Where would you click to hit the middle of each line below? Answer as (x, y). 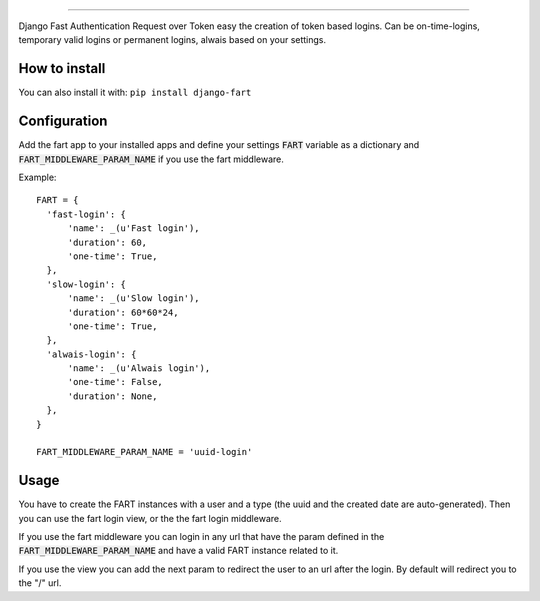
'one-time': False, (115, 382)
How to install (62, 68)
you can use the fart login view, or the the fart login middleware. (150, 518)
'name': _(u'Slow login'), (133, 298)
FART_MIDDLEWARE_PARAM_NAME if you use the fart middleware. (151, 159)
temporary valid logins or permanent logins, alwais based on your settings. (172, 40)
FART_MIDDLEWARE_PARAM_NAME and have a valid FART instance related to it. (178, 551)
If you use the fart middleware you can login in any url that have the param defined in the (201, 537)
